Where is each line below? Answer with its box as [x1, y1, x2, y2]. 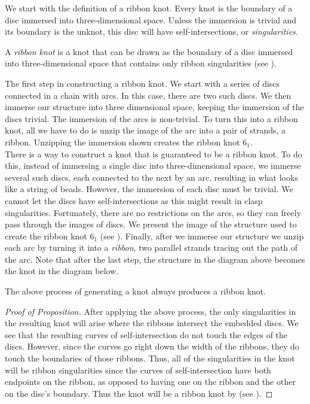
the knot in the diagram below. [5, 265, 119, 277]
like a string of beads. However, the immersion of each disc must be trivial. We [5, 183, 293, 195]
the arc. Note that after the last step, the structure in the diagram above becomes [5, 253, 305, 265]
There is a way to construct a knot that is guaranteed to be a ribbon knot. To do [5, 147, 302, 160]
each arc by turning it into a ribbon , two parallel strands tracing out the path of [5, 241, 298, 254]
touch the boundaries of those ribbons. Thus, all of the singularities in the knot [5, 352, 295, 364]
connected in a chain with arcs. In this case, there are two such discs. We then [5, 89, 291, 101]
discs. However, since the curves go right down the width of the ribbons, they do [5, 340, 299, 353]
